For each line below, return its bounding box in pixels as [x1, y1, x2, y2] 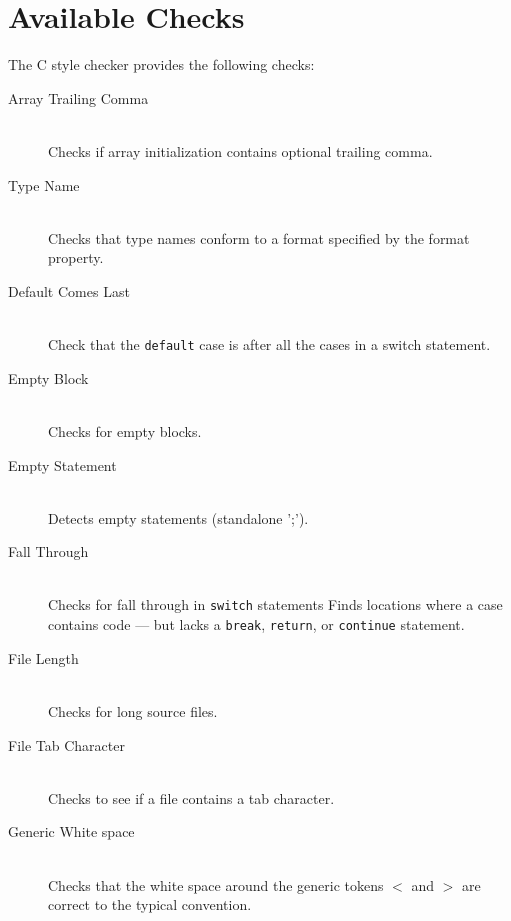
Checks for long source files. [48, 700, 218, 721]
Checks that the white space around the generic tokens [48, 874, 384, 895]
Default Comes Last [8, 280, 130, 301]
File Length [8, 647, 79, 668]
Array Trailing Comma [8, 87, 149, 108]
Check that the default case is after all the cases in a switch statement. [48, 334, 491, 355]
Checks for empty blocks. [48, 420, 202, 441]
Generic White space [8, 821, 135, 842]
